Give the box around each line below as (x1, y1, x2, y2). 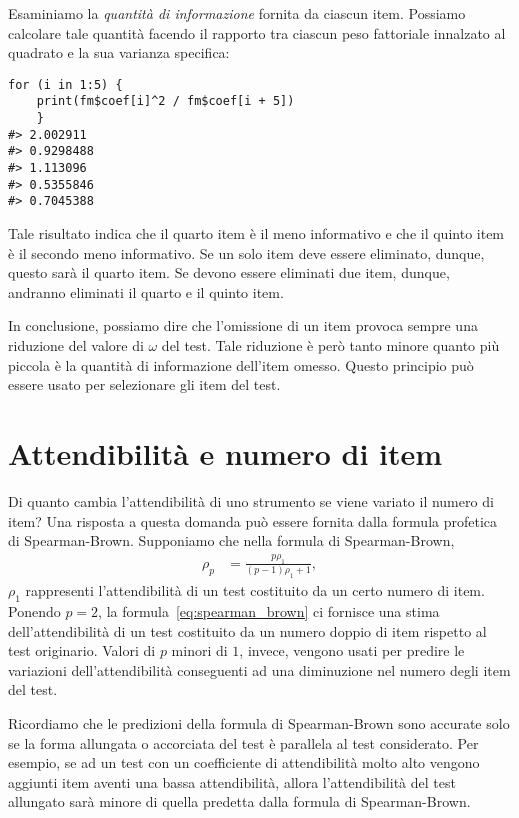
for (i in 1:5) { (8, 77, 123, 92)
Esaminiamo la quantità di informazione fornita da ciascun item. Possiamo (8, 3, 466, 23)
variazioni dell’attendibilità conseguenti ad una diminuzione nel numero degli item (8, 659, 511, 680)
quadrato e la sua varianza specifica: (8, 42, 230, 63)
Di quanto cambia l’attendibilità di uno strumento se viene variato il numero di (8, 490, 494, 511)
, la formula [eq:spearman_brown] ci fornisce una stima (98, 600, 440, 621)
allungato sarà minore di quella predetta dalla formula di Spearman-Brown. (8, 791, 471, 812)
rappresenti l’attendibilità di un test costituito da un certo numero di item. (25, 580, 485, 601)
